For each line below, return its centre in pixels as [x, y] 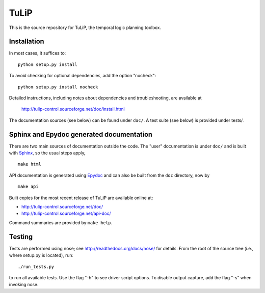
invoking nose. [24, 285]
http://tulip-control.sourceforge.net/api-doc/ [66, 213]
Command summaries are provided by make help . [61, 222]
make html [29, 164]
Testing [21, 237]
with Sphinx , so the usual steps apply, [47, 153]
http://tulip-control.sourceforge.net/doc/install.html [73, 109]
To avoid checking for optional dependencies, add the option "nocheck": [83, 76]
